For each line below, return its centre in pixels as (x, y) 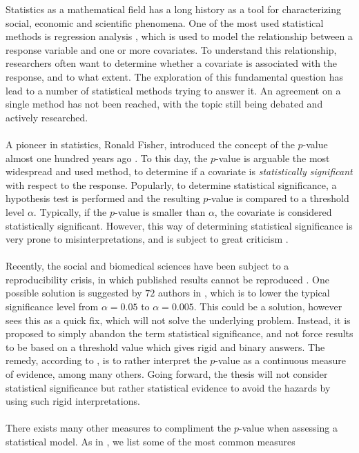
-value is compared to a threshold (279, 198)
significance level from (52, 306)
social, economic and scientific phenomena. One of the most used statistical (165, 22)
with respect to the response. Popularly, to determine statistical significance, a (171, 184)
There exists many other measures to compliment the (118, 428)
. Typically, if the (70, 211)
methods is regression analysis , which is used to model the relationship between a (179, 36)
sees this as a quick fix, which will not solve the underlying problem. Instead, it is (178, 320)
